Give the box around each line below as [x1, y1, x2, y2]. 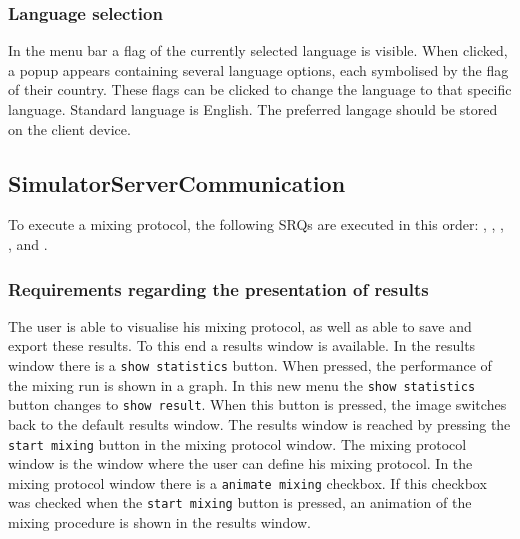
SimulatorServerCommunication [8, 167, 346, 198]
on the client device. [8, 118, 131, 139]
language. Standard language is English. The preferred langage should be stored [8, 99, 498, 119]
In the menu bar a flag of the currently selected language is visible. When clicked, [8, 40, 508, 61]
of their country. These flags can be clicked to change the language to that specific [8, 79, 512, 100]
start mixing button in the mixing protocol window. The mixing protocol [8, 433, 467, 454]
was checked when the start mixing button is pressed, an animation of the [8, 492, 472, 513]
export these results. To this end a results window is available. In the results [8, 335, 476, 356]
